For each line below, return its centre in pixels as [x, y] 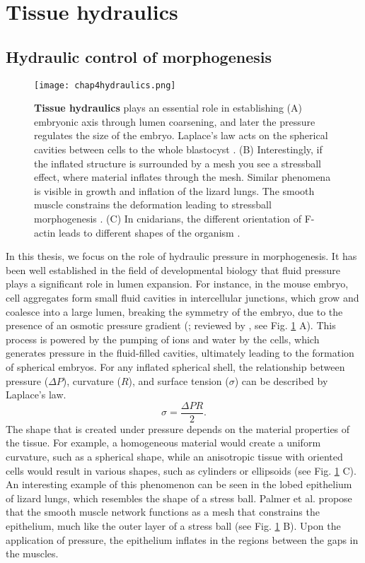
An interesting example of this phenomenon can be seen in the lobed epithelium [179, 484]
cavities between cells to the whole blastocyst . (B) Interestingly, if [178, 149]
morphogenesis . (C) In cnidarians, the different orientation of [168, 218]
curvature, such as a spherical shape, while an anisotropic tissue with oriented [174, 456]
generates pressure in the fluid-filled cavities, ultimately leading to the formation [180, 353]
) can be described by [281, 380]
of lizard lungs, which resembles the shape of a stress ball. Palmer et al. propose [179, 498]
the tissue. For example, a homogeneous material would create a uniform [163, 443]
